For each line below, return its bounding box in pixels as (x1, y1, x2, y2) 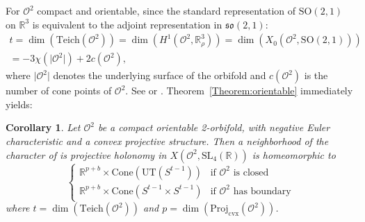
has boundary (233, 186, 291, 196)
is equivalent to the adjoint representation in (32, 17, 222, 31)
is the (304, 68, 328, 83)
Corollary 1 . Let (6, 120, 81, 135)
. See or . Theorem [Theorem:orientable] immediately (125, 83, 353, 98)
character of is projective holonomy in (6, 147, 167, 162)
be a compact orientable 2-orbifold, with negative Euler (97, 120, 330, 135)
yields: (6, 96, 33, 111)
